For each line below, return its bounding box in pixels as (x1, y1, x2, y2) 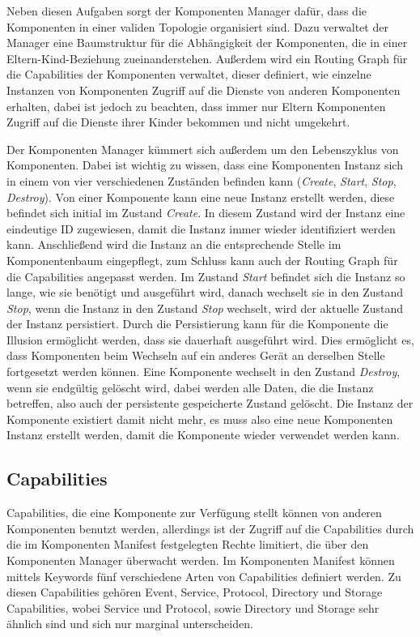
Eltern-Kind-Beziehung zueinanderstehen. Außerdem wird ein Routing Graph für (6, 49, 408, 66)
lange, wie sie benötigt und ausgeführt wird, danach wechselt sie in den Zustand (6, 284, 404, 301)
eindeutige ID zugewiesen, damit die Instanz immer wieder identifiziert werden (6, 220, 396, 237)
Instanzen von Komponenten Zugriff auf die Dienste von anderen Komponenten (6, 81, 401, 98)
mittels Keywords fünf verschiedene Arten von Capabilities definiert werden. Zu (6, 567, 401, 584)
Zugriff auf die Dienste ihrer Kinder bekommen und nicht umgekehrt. (6, 113, 350, 130)
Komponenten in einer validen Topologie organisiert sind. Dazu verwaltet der (6, 18, 388, 35)
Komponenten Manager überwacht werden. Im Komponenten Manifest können (6, 552, 395, 569)
